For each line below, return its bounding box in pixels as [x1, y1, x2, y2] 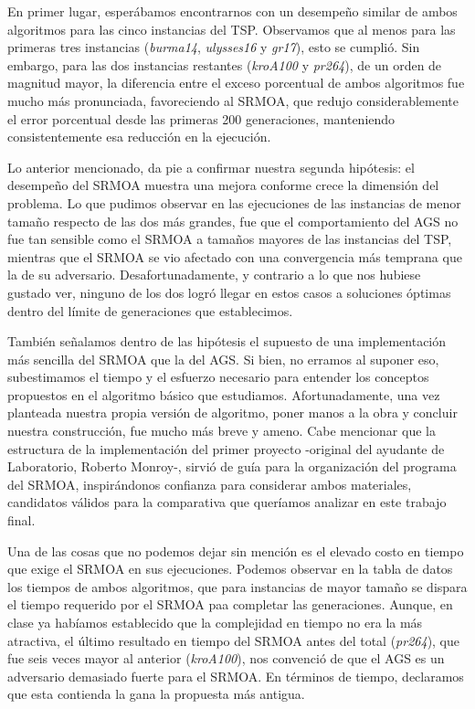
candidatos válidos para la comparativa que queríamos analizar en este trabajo [7, 492, 447, 512]
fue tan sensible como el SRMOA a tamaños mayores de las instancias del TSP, [7, 229, 452, 249]
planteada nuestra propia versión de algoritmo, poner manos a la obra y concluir [7, 403, 458, 422]
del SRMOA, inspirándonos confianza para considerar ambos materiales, [7, 474, 412, 493]
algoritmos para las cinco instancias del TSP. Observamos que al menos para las [7, 19, 456, 38]
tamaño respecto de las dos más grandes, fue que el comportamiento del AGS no [7, 211, 459, 230]
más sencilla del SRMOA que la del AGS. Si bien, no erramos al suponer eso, [7, 349, 439, 368]
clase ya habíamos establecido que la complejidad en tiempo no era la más [7, 613, 423, 631]
